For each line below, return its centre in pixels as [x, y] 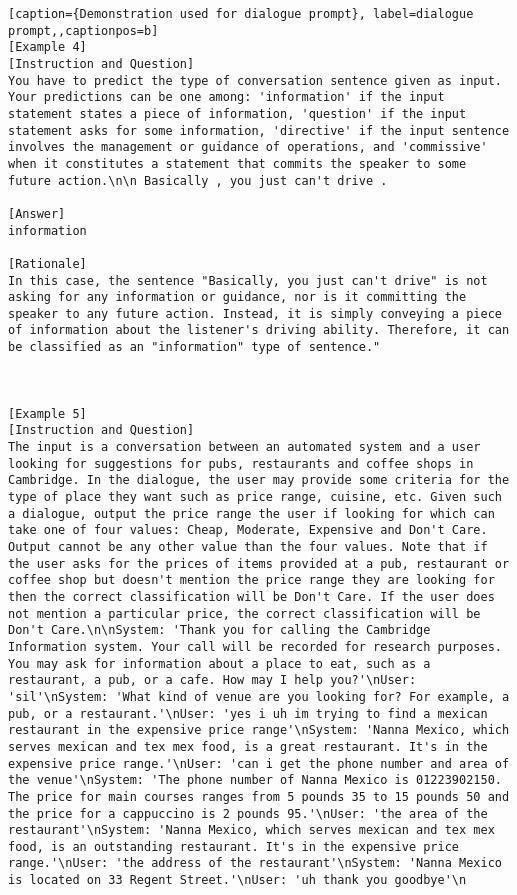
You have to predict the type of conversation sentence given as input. [255, 80]
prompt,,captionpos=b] [83, 30]
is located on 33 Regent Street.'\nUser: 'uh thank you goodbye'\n [237, 880]
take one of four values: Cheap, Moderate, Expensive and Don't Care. [248, 530]
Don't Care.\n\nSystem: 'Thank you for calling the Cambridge [219, 630]
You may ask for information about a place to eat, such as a [219, 663]
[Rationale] [47, 263]
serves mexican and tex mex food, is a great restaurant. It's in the [248, 746]
